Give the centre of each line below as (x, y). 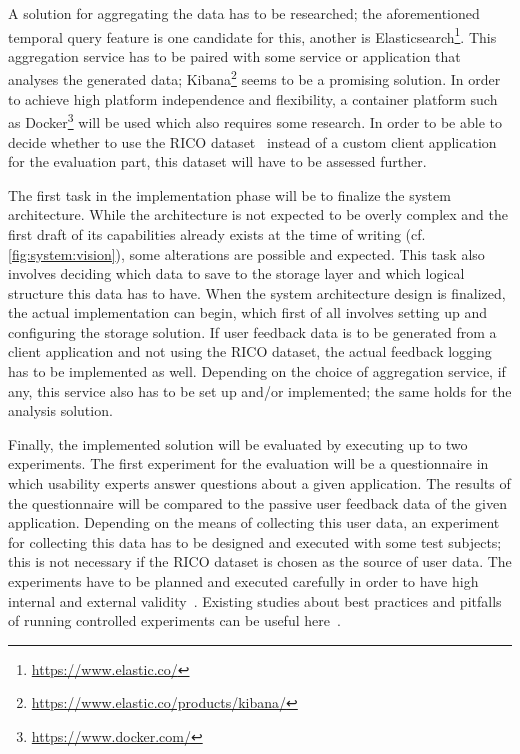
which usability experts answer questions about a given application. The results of (259, 483)
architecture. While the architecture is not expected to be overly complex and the (258, 214)
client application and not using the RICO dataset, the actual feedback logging (250, 351)
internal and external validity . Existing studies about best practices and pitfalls (255, 600)
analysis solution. (60, 410)
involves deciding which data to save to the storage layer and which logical (236, 273)
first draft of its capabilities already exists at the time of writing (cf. (217, 233)
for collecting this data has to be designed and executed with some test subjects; (255, 541)
